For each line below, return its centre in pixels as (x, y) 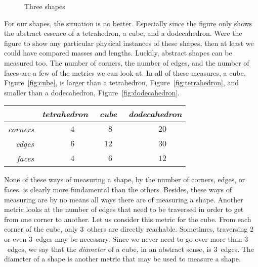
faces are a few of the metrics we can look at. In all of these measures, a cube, (125, 72)
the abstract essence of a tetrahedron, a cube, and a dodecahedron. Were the (123, 33)
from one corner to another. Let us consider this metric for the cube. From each (128, 219)
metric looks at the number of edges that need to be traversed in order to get (124, 209)
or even (15, 238)
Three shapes (45, 6)
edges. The (237, 249)
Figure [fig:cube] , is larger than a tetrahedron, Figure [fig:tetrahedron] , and (122, 83)
